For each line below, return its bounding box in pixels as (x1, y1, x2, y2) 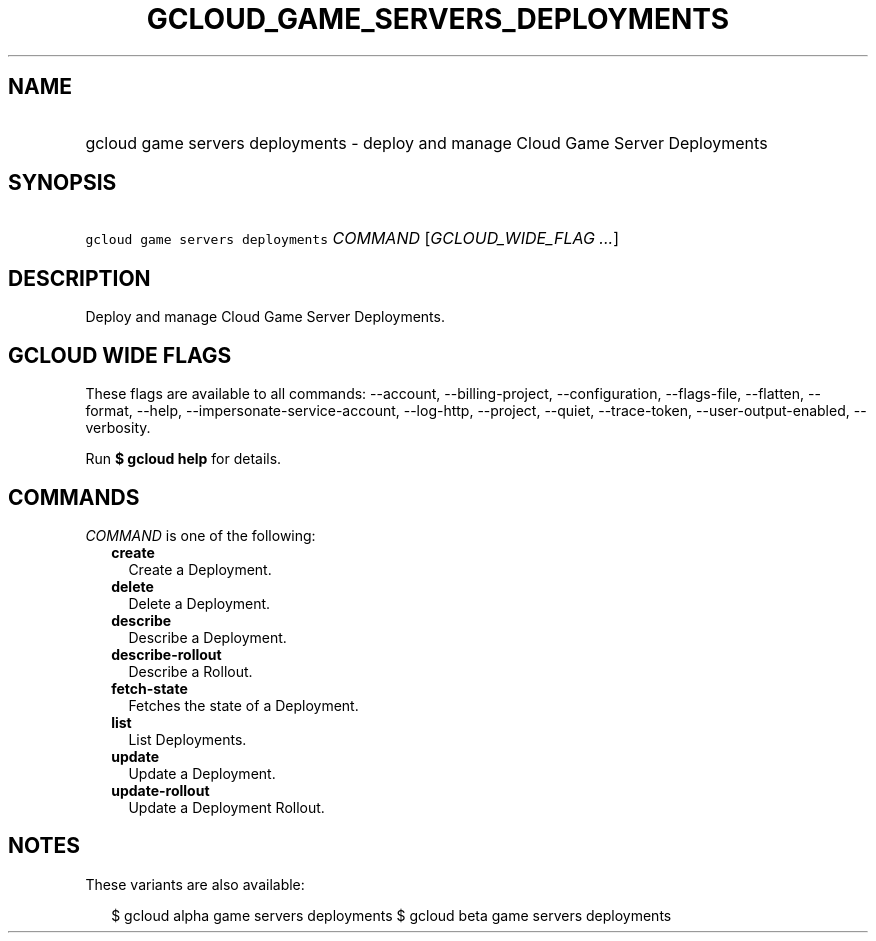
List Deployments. (128, 730, 247, 748)
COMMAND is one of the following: (85, 526, 316, 544)
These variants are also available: (85, 875, 305, 893)
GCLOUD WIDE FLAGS (8, 342, 232, 368)
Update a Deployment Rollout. (128, 798, 325, 816)
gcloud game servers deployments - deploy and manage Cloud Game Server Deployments (85, 132, 768, 153)
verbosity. (85, 419, 151, 437)
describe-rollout (111, 645, 222, 663)
